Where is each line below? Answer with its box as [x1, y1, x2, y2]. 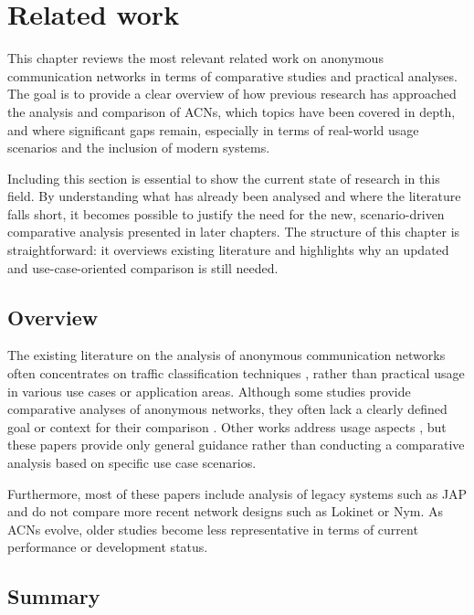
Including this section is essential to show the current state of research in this [7, 168, 440, 187]
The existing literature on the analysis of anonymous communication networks [7, 345, 446, 365]
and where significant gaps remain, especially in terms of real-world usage [7, 120, 419, 139]
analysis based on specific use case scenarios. [7, 453, 257, 472]
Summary [7, 582, 100, 610]
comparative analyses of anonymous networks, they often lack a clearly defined [7, 399, 448, 419]
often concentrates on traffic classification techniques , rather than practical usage [7, 364, 465, 383]
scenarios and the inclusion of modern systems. [7, 138, 270, 157]
